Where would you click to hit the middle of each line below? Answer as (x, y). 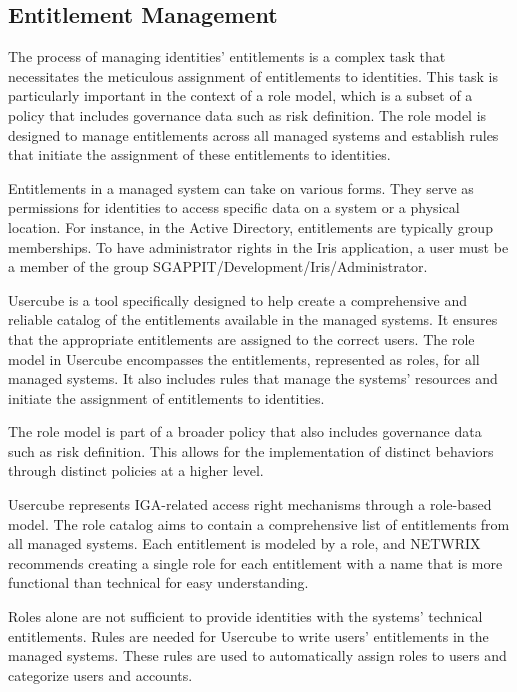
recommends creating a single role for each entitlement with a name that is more (255, 562)
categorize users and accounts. (100, 674)
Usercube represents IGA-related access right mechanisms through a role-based (250, 504)
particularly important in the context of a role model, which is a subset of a (240, 95)
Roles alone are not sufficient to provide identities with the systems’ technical (245, 616)
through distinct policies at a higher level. (136, 470)
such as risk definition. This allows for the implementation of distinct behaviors (251, 450)
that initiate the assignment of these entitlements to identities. (199, 154)
